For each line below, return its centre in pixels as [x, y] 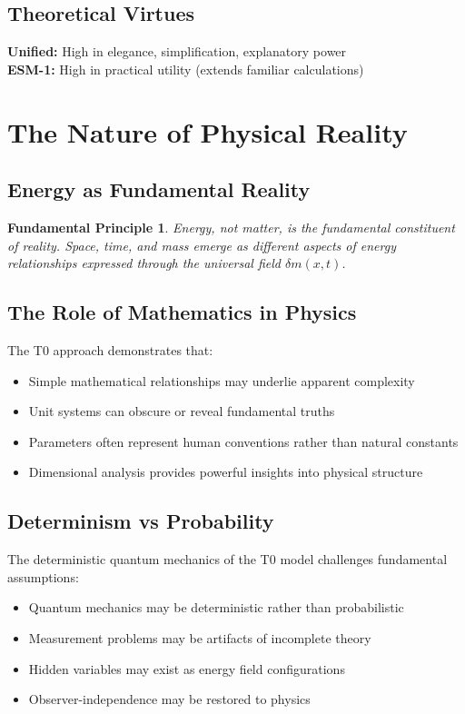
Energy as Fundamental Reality [159, 189]
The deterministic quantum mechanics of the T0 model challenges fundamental [228, 559]
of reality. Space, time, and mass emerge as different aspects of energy [202, 245]
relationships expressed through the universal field [144, 263]
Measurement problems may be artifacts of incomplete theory [200, 637]
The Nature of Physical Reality [208, 131]
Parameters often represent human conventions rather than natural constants [243, 441]
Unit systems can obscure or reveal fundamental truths [182, 411]
